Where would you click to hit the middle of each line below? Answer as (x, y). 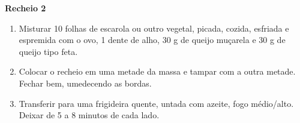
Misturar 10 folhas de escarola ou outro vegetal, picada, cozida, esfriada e (154, 28)
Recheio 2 (25, 8)
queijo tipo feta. (48, 51)
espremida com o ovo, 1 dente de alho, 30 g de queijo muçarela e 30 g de (152, 40)
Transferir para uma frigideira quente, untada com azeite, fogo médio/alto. (156, 103)
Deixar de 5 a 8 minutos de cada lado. (89, 115)
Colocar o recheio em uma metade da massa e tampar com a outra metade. (157, 71)
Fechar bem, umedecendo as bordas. (85, 83)
